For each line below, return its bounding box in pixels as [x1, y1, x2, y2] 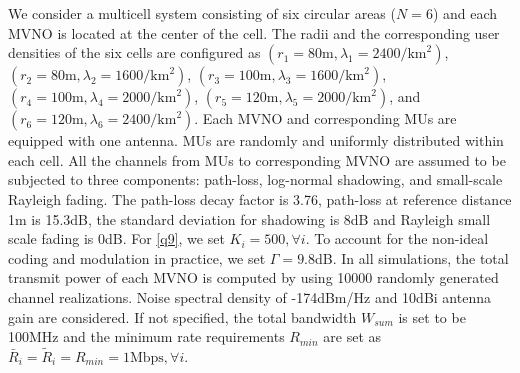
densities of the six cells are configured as [8, 42, 261, 63]
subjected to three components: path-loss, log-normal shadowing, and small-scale [8, 169, 503, 190]
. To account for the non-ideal [305, 228, 489, 249]
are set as [323, 326, 382, 347]
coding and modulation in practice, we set [8, 247, 266, 268]
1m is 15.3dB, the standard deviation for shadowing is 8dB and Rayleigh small [8, 208, 491, 229]
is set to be [398, 306, 466, 327]
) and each [432, 3, 498, 23]
